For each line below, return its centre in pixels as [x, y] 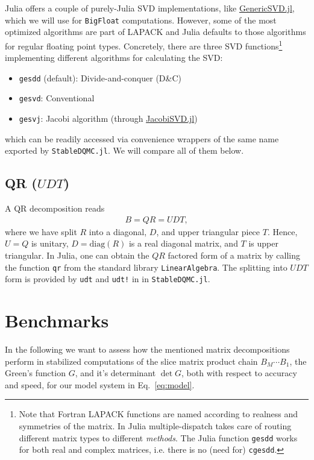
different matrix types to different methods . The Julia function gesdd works [158, 437]
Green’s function [35, 373]
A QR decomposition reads [55, 208]
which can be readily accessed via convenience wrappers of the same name [142, 138]
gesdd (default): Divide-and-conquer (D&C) [100, 77]
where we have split [41, 231]
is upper [263, 243]
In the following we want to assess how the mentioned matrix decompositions [147, 349]
